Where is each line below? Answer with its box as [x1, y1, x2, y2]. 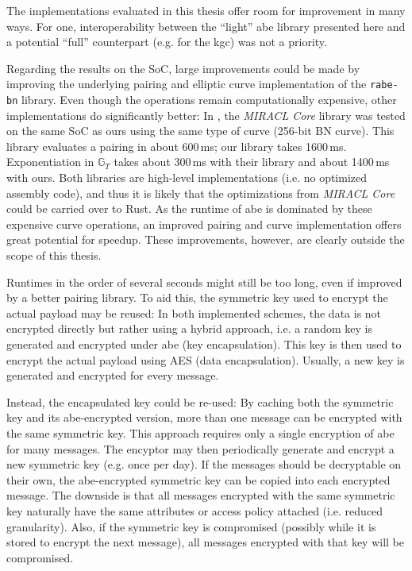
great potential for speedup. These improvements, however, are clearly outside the [6, 231, 405, 248]
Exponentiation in [6, 153, 94, 170]
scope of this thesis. [6, 247, 102, 264]
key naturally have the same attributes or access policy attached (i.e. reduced [6, 502, 383, 519]
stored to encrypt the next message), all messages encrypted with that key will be [6, 534, 405, 550]
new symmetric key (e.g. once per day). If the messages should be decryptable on [6, 456, 402, 473]
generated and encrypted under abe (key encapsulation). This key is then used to [6, 336, 402, 352]
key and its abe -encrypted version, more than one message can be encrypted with [6, 409, 402, 426]
